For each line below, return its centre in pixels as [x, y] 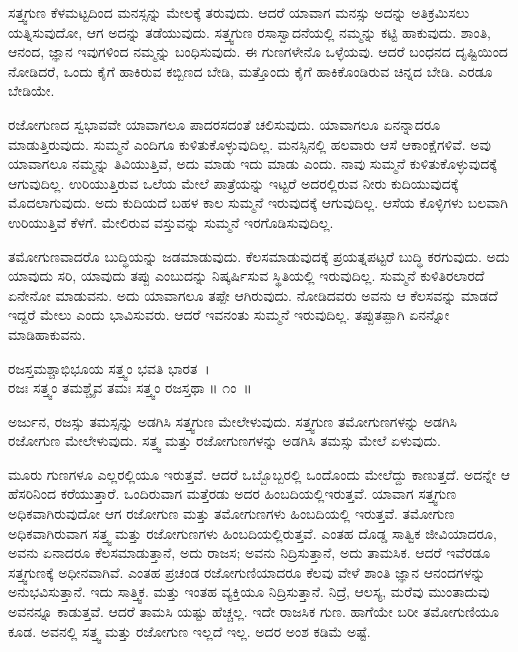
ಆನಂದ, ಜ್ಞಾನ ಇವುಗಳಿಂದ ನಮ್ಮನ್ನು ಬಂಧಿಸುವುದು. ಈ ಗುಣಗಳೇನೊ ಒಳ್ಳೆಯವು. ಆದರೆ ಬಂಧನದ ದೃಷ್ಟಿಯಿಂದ [258, 51]
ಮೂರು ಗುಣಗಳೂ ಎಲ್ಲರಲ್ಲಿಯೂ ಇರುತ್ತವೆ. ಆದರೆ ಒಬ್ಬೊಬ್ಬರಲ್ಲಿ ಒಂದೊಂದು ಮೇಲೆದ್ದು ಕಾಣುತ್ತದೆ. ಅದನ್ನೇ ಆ [259, 473]
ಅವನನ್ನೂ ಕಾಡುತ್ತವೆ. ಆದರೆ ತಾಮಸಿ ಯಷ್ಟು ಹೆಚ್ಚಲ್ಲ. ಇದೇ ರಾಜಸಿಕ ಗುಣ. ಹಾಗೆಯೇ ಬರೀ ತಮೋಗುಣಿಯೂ [253, 611]
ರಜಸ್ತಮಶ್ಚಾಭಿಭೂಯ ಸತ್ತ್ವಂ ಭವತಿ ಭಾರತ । [109, 367]
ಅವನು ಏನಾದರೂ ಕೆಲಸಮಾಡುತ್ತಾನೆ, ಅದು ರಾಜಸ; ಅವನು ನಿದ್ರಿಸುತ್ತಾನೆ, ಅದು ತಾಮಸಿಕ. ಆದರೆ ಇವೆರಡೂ [249, 552]
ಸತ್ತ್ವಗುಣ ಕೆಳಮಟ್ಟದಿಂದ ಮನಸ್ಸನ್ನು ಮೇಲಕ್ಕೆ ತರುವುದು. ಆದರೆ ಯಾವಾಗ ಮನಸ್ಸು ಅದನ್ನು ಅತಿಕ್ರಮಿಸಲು [239, 12]
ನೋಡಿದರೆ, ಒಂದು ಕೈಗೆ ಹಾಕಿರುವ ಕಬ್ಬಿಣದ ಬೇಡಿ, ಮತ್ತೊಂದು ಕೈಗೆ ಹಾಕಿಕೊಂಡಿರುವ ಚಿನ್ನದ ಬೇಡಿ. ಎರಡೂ [250, 70]
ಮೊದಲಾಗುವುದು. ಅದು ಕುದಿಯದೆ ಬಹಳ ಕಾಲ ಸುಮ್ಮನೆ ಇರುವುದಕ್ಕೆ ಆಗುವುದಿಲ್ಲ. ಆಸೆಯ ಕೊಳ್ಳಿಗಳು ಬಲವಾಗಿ [258, 202]
